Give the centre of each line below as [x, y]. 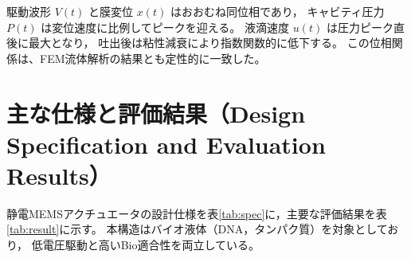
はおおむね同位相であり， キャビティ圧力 [277, 11]
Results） [59, 175]
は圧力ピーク [360, 27]
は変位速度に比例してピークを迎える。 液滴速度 [165, 27]
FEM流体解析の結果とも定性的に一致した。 [153, 58]
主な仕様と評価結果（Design [156, 113]
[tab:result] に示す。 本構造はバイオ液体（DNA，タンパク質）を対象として [197, 229]
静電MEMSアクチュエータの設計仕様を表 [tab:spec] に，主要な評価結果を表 [197, 213]
